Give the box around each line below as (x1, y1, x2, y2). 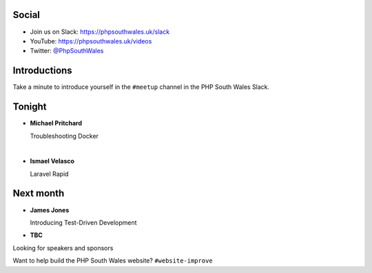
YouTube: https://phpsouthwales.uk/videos (30, 37, 152, 45)
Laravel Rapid (30, 170, 69, 178)
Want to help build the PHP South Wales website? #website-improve (12, 256, 213, 265)
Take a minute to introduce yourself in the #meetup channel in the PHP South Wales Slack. (12, 83, 270, 91)
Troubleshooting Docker (30, 132, 99, 140)
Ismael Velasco (30, 157, 75, 165)
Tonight (12, 101, 48, 113)
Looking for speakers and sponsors (12, 243, 114, 252)
